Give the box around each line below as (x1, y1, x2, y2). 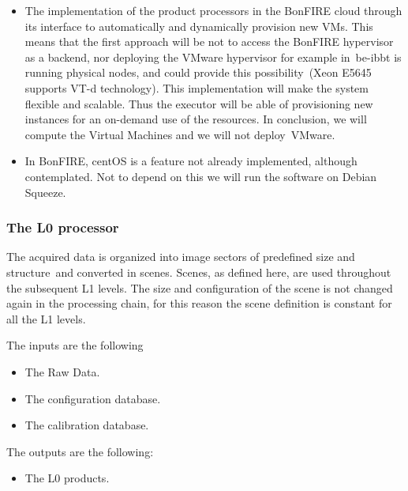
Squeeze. (24, 183, 66, 200)
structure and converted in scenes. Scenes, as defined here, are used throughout (6, 263, 391, 280)
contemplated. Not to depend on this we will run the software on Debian (24, 168, 377, 184)
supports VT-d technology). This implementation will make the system (24, 79, 369, 96)
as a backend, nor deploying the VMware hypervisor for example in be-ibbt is (24, 48, 402, 65)
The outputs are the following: (6, 443, 154, 459)
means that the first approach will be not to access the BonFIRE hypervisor (24, 33, 394, 50)
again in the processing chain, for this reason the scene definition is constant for (6, 295, 392, 312)
